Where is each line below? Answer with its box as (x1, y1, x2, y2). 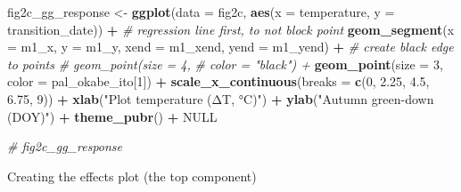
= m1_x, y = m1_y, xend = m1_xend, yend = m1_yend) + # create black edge (7, 37, 454, 56)
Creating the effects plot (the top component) (7, 166, 257, 185)
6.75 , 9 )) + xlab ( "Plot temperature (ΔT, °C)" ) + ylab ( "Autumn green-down (7, 89, 434, 108)
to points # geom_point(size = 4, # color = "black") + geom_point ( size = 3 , (7, 54, 443, 73)
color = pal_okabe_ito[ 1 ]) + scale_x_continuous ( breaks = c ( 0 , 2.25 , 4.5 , (7, 72, 430, 91)
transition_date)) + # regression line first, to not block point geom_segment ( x (7, 20, 455, 38)
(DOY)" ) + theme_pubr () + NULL (7, 107, 218, 125)
